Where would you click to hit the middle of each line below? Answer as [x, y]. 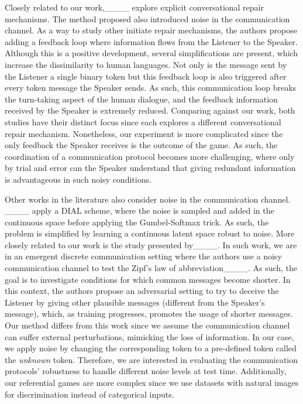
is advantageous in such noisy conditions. [78, 179]
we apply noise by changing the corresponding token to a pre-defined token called [151, 348]
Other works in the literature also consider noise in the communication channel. [148, 199]
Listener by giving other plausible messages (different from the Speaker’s [135, 302]
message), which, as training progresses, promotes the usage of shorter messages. [149, 314]
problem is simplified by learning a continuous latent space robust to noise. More [150, 233]
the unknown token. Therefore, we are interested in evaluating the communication [151, 359]
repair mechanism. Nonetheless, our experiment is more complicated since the [144, 133]
